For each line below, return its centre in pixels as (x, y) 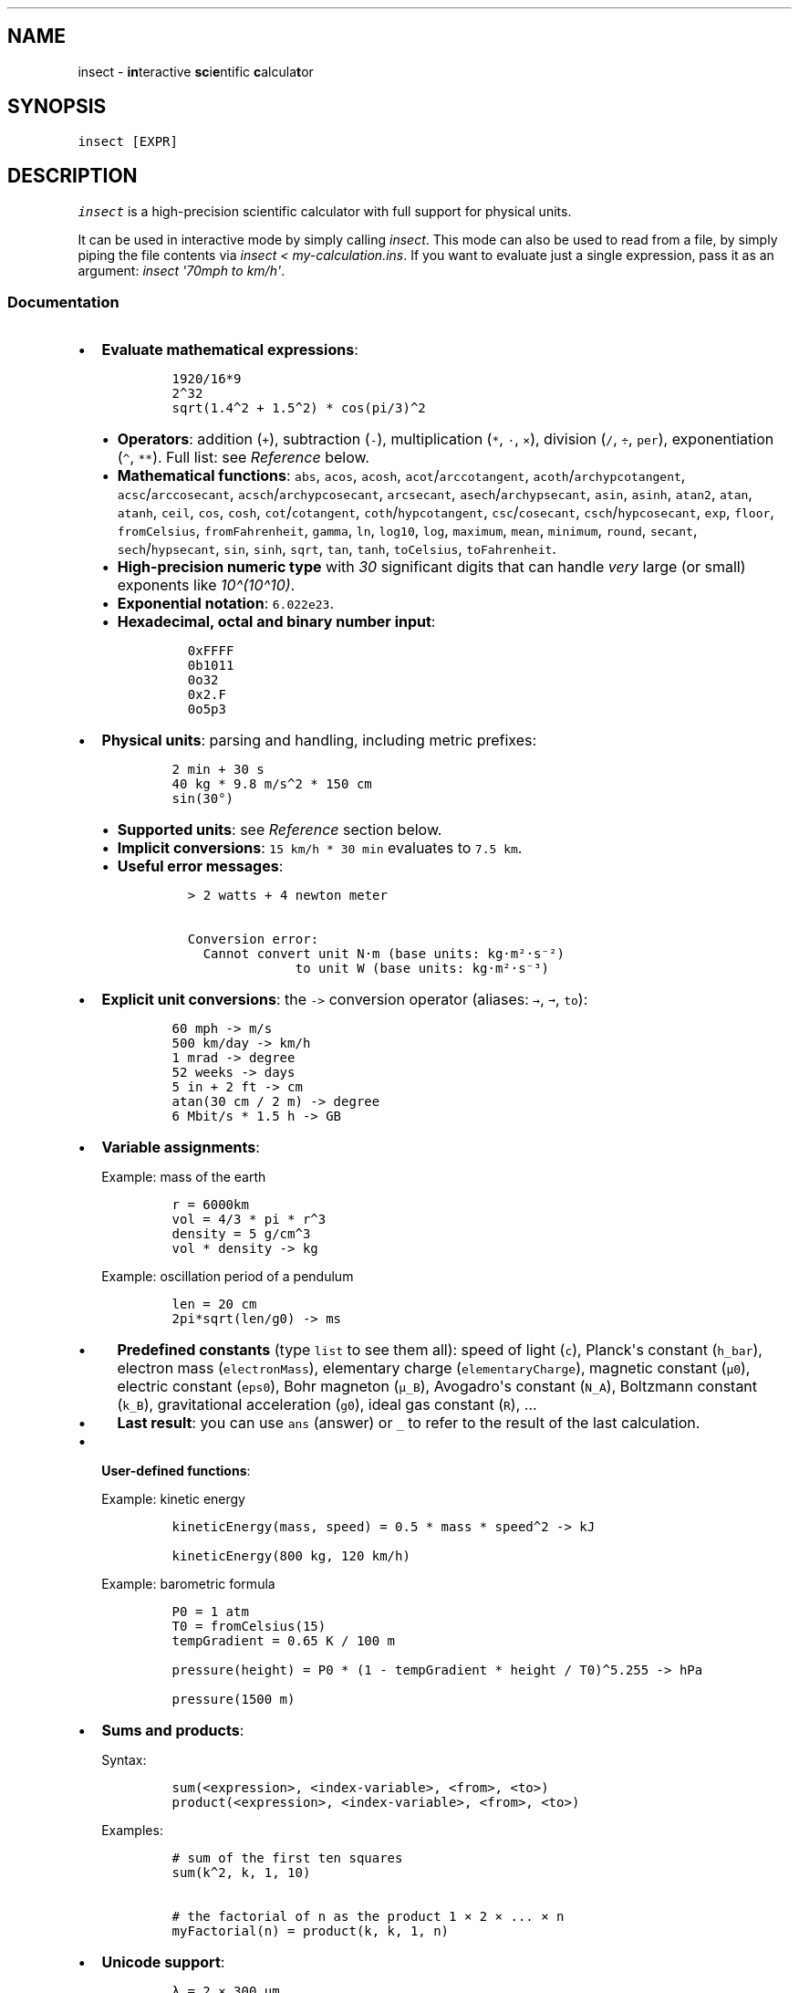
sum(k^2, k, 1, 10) (241, 1873)
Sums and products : (173, 1731)
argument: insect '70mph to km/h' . (182, 270)
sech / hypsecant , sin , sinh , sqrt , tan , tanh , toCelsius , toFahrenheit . (337, 549)
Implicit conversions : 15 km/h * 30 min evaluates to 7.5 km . (320, 848)
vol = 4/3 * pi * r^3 (249, 1220)
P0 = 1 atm (210, 1612)
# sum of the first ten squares (287, 1858)
